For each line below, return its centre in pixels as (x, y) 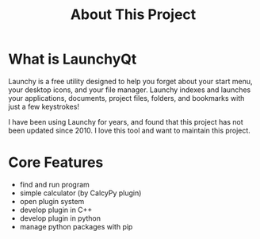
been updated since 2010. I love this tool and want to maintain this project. (130, 130)
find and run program (54, 184)
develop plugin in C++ (56, 210)
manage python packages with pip (76, 226)
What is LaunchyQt (73, 59)
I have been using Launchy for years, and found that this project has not (126, 121)
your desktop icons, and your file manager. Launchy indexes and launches (130, 90)
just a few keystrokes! (44, 106)
